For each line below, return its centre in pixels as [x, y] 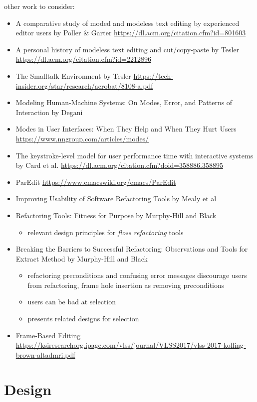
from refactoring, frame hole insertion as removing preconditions [126, 285]
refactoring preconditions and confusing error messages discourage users [137, 275]
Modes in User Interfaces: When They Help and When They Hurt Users [126, 129]
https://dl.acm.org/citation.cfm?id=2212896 [84, 59]
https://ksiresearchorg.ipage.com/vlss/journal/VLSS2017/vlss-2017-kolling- [131, 345]
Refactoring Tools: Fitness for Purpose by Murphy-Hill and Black [116, 215]
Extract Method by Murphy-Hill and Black [82, 258]
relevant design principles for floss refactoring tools [106, 232]
